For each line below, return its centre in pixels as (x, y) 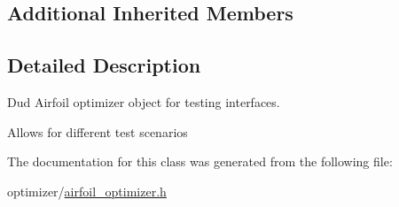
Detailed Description (104, 65)
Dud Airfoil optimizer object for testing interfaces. (144, 101)
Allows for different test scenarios (98, 131)
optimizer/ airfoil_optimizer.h (87, 191)
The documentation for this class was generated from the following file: (200, 161)
